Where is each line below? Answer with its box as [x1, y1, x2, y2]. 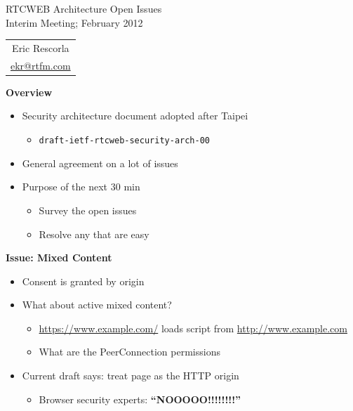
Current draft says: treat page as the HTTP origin [22, 368, 239, 383]
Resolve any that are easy [39, 226, 149, 241]
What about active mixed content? [22, 297, 172, 312]
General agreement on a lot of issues [22, 155, 178, 170]
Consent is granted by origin [22, 273, 145, 288]
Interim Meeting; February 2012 [6, 15, 143, 30]
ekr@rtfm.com [11, 58, 71, 72]
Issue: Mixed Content [6, 250, 112, 265]
